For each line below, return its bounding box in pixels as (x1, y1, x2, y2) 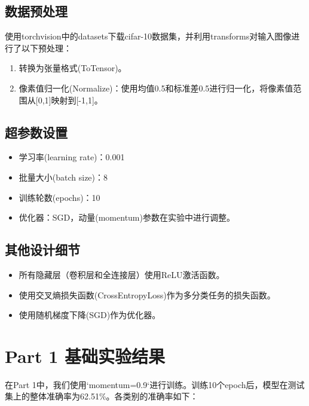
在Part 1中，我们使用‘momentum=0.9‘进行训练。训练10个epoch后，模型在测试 (5, 378, 305, 390)
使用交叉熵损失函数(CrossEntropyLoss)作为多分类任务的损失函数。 (19, 288, 276, 301)
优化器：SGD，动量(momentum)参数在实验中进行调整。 (19, 211, 235, 224)
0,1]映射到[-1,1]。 (38, 93, 103, 106)
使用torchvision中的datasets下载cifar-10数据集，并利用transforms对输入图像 (5, 30, 292, 42)
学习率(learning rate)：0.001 (19, 151, 125, 163)
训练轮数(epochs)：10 (19, 191, 100, 203)
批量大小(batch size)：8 (19, 170, 108, 183)
